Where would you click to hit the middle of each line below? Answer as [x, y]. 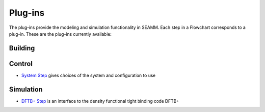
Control [21, 64]
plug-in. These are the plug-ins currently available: [60, 34]
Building [22, 48]
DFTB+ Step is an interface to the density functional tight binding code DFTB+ [100, 101]
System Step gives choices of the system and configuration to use [88, 75]
